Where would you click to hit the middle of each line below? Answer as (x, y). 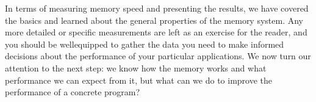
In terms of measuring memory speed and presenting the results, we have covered (157, 8)
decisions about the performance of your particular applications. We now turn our (158, 56)
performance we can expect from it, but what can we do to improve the (139, 80)
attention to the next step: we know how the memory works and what (136, 67)
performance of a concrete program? (73, 92)
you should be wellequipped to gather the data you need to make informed (145, 44)
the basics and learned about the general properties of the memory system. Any (154, 20)
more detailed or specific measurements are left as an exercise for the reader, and (156, 32)
